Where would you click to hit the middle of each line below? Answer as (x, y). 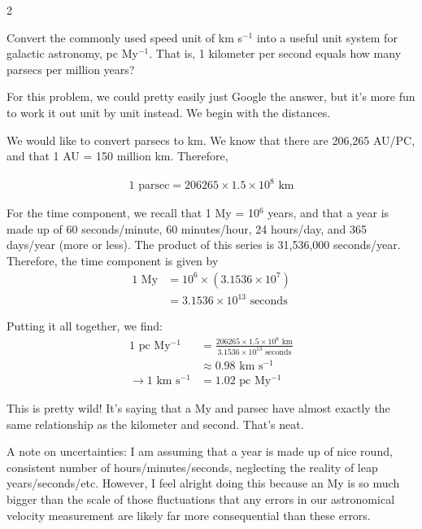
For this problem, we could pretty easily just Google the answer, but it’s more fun (211, 96)
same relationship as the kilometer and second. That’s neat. (155, 424)
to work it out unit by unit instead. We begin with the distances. (169, 112)
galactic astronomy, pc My (72, 53)
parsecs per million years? (71, 69)
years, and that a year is (328, 213)
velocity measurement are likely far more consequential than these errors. (189, 515)
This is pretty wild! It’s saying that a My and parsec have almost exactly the (198, 408)
